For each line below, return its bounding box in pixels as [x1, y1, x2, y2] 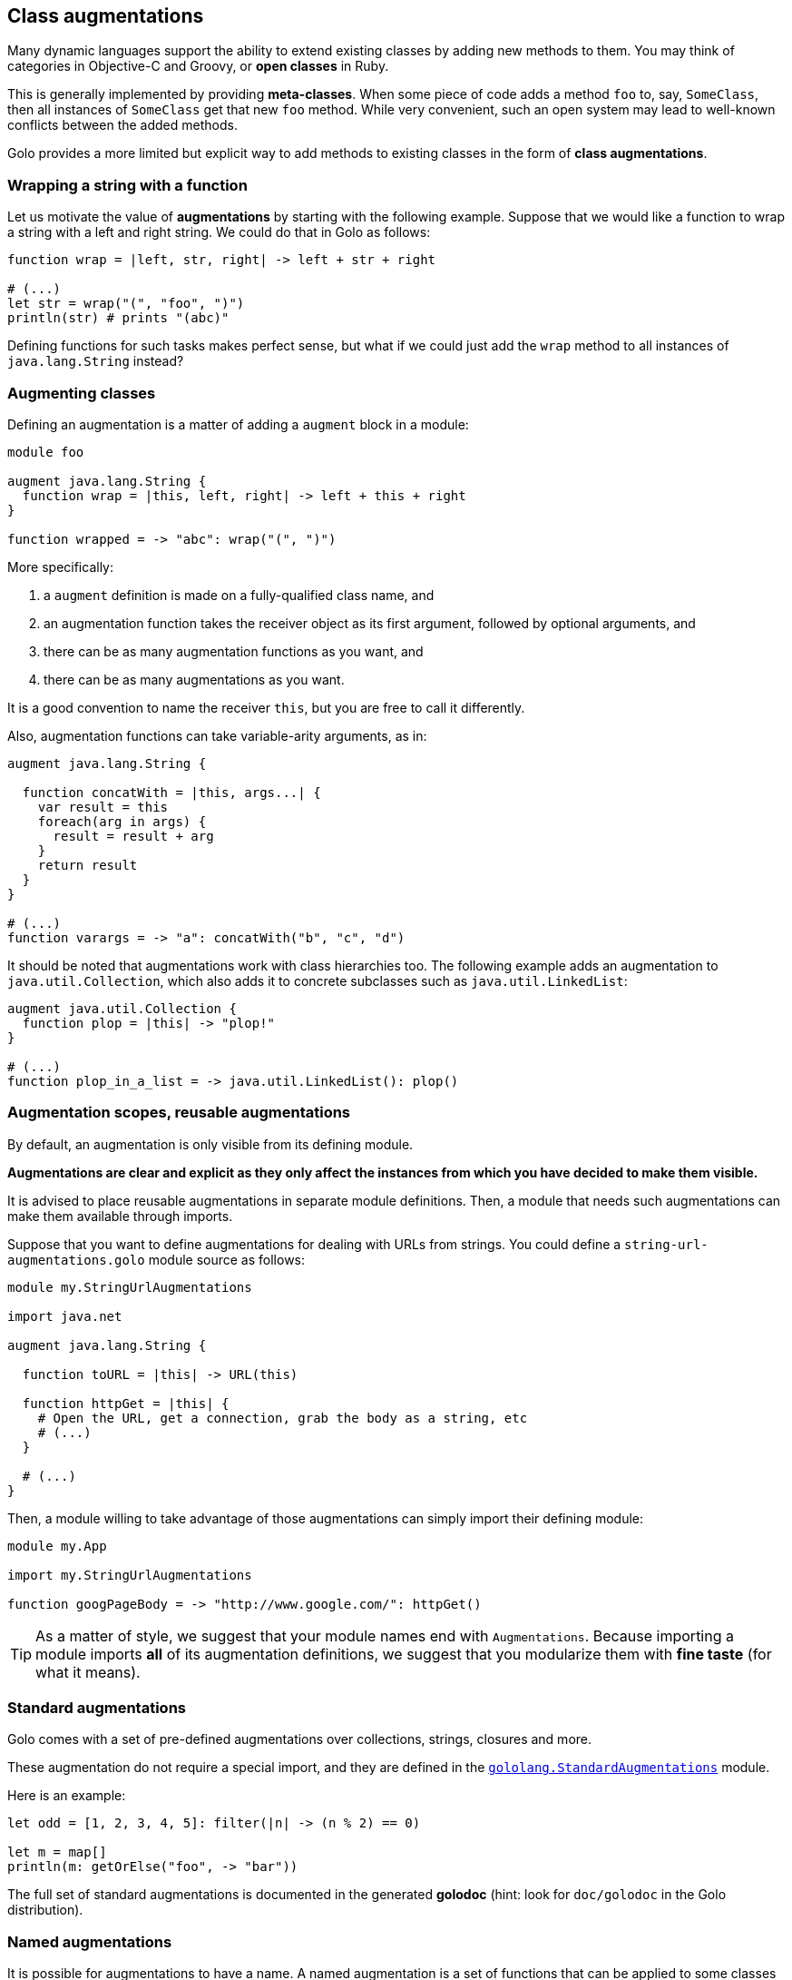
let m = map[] [7, 1845, 107, 1860]
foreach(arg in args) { [37, 813, 207, 829]
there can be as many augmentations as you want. [44, 671, 345, 687]
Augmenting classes [7, 383, 156, 402]
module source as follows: [148, 1251, 306, 1267]
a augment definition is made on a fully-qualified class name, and [44, 586, 435, 603]
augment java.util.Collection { [7, 1000, 237, 1016]
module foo [7, 444, 84, 459]
